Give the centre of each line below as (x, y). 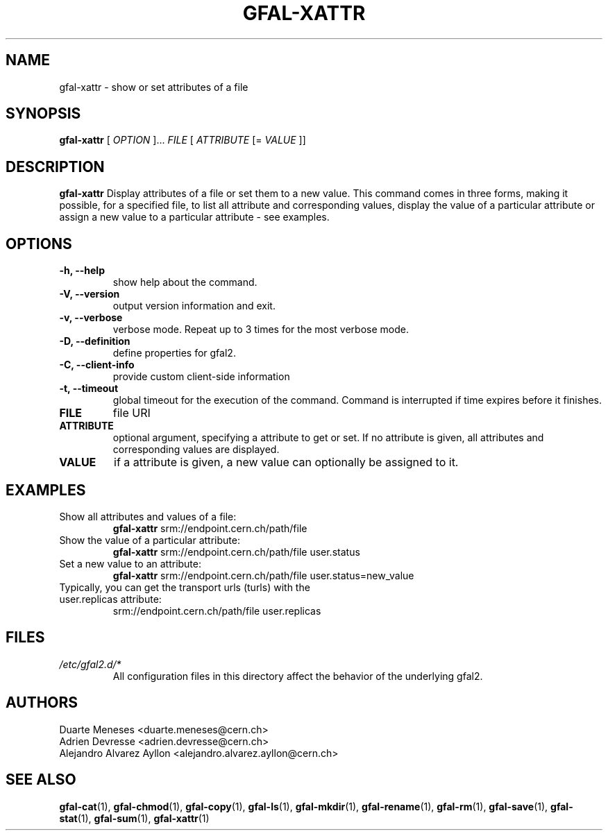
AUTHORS (42, 703)
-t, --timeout (89, 389)
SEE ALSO (41, 780)
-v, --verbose (91, 318)
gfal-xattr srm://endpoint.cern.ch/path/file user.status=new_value (263, 575)
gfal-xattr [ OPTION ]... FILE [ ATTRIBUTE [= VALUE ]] (183, 140)
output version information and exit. (194, 306)
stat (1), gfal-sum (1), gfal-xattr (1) (134, 818)
